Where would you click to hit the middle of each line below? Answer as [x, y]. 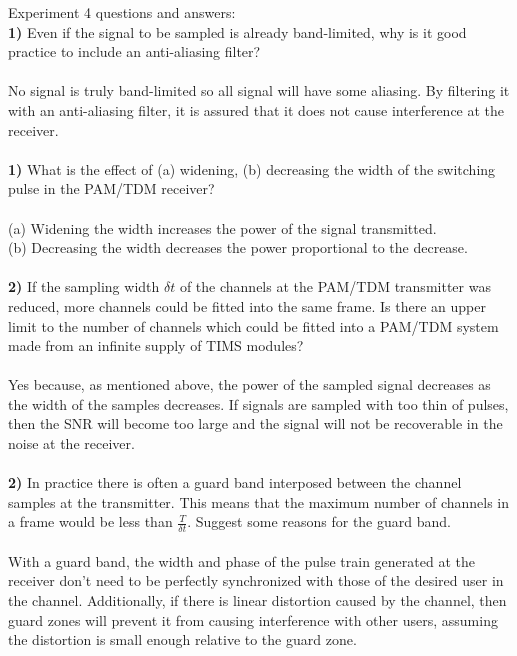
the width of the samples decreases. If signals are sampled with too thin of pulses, [258, 403]
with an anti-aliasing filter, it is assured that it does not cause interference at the [256, 109]
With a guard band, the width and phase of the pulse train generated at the [241, 560]
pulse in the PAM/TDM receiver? [111, 188]
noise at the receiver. [71, 443]
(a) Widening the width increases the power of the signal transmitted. [222, 227]
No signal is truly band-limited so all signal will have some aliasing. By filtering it [259, 90]
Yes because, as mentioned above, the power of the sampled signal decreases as [249, 384]
